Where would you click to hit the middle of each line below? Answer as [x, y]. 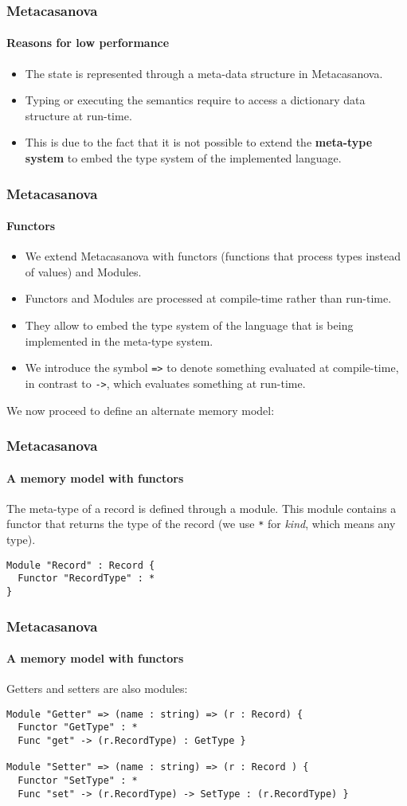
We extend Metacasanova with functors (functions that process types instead [213, 256]
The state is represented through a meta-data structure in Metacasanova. [204, 73]
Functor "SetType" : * [78, 781]
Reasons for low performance [88, 43]
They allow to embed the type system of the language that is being [189, 325]
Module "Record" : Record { [81, 565]
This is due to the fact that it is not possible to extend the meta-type [199, 142]
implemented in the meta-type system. [119, 340]
